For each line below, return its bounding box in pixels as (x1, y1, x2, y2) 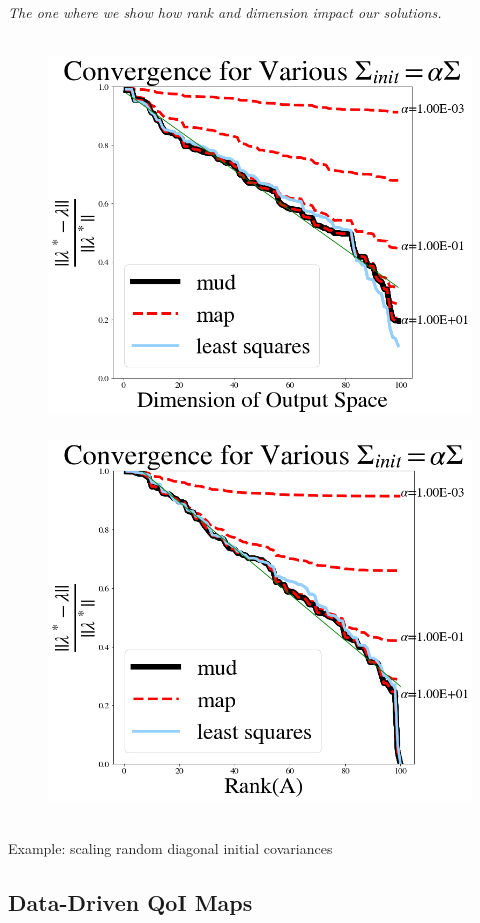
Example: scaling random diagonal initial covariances (8, 838, 333, 859)
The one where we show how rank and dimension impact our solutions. (8, 2, 442, 22)
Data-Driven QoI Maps (8, 887, 253, 918)
